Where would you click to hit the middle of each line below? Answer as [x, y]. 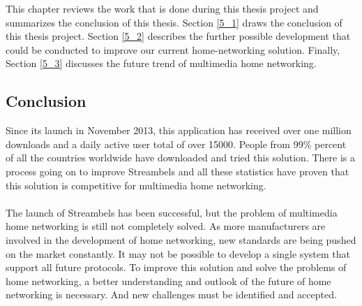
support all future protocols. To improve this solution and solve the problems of [176, 267]
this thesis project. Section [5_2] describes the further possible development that [178, 36]
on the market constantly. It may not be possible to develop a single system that [178, 253]
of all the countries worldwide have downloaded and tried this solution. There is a [180, 158]
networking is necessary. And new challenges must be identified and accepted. [171, 294]
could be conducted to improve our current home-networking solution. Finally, [173, 49]
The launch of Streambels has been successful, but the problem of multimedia [172, 212]
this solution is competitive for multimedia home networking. [136, 185]
